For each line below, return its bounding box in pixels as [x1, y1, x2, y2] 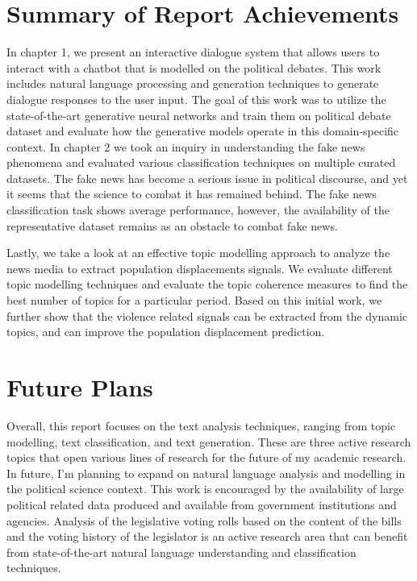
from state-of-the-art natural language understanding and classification [6, 543, 357, 560]
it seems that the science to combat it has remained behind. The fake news [6, 185, 377, 202]
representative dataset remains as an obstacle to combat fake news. [6, 217, 338, 234]
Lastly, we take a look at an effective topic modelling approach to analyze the [6, 244, 390, 261]
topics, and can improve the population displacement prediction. [6, 323, 325, 340]
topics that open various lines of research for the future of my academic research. [6, 449, 407, 466]
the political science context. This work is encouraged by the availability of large [6, 480, 404, 497]
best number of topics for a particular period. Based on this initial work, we [6, 292, 382, 309]
